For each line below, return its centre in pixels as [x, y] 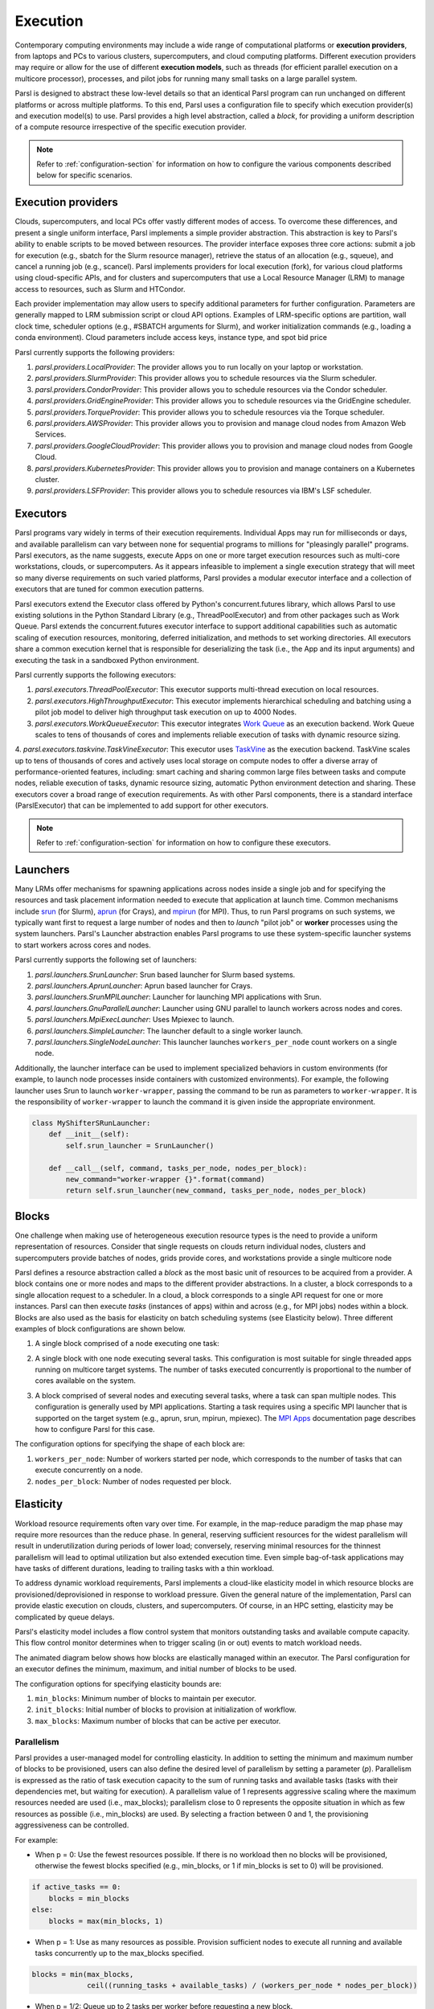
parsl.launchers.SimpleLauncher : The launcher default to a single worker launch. [169, 1031]
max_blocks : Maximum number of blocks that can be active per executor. [158, 1721]
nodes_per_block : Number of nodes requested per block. [133, 1481]
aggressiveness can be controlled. [72, 1825]
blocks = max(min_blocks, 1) [106, 1921]
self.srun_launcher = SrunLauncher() [140, 1146]
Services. [51, 435]
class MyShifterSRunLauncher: [91, 1123]
